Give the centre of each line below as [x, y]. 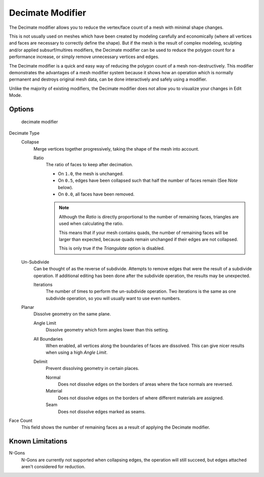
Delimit [41, 361]
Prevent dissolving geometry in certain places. [92, 369]
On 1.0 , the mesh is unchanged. [91, 173]
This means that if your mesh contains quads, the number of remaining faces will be [143, 233]
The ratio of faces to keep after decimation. [89, 165]
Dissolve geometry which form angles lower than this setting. [107, 330]
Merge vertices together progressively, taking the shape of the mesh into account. [116, 149]
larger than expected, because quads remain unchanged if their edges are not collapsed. [148, 239]
